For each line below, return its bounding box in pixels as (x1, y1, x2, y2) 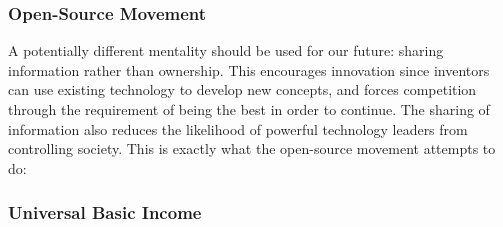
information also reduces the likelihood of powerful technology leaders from (8, 118, 468, 139)
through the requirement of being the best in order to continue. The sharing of (8, 99, 490, 119)
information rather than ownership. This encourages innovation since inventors (8, 59, 490, 80)
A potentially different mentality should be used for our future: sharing (8, 40, 444, 61)
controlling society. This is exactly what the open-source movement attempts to (8, 138, 496, 159)
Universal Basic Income (8, 200, 202, 225)
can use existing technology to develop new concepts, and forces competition (8, 79, 477, 100)
